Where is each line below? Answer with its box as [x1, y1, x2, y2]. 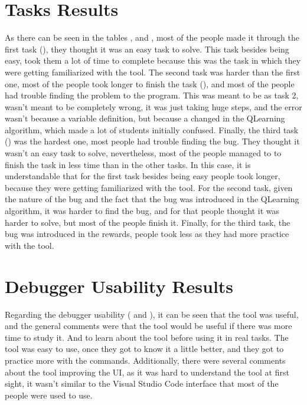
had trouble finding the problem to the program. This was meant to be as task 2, [5, 89, 299, 101]
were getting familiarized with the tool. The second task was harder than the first [5, 65, 301, 78]
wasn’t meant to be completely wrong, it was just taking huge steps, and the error [5, 100, 302, 113]
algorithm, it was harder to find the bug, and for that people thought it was [5, 205, 280, 217]
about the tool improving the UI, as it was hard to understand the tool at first [5, 366, 289, 378]
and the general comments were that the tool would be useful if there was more [5, 320, 292, 332]
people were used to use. [5, 388, 93, 401]
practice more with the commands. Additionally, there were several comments [5, 354, 286, 366]
